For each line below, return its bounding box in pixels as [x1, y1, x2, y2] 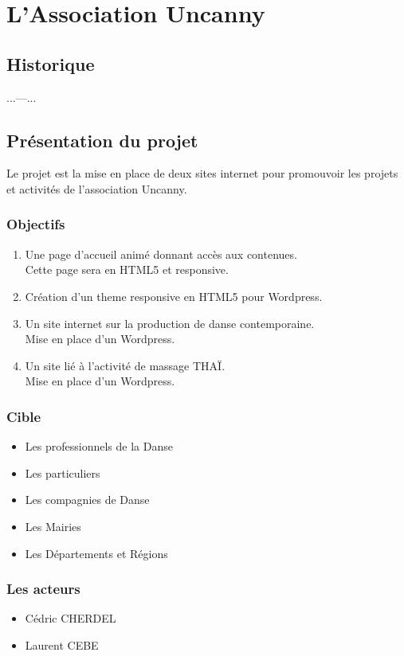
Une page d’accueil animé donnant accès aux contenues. [25, 245, 297, 262]
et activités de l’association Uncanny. [6, 180, 187, 197]
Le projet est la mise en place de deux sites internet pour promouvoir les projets [6, 165, 398, 182]
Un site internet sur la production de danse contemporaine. [25, 314, 315, 331]
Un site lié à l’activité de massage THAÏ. [25, 357, 226, 373]
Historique [6, 51, 95, 76]
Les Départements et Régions [25, 545, 168, 561]
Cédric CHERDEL [25, 610, 116, 627]
